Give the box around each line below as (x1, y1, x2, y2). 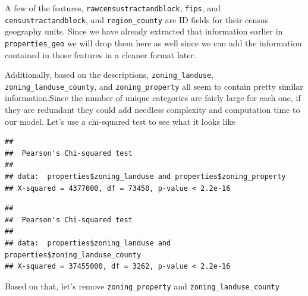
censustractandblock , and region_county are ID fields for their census (5, 13, 269, 26)
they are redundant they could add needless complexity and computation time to (5, 103, 300, 116)
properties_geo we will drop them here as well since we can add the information (5, 36, 302, 49)
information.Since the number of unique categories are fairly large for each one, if (5, 92, 301, 104)
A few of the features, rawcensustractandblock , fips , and (5, 2, 221, 14)
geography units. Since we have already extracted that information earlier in (5, 25, 283, 37)
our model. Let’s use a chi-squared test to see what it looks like (5, 115, 235, 127)
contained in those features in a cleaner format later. (5, 48, 196, 61)
